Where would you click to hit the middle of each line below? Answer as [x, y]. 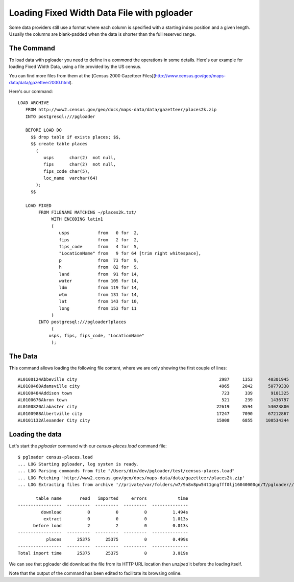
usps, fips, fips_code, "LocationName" [97, 336]
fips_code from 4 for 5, [99, 246]
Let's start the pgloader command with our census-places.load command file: [88, 446]
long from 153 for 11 [98, 308]
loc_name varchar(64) [71, 178]
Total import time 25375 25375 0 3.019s [103, 553]
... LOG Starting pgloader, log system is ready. [79, 464]
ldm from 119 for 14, [99, 288]
